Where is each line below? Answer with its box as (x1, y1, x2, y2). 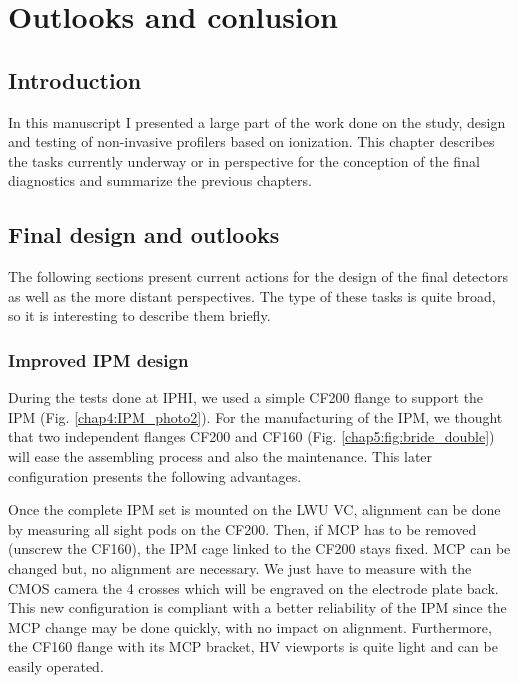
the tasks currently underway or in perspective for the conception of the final (8, 150, 480, 171)
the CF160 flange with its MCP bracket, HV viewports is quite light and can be (8, 636, 498, 657)
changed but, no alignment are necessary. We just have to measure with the (8, 557, 472, 578)
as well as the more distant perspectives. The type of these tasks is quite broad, (8, 285, 496, 306)
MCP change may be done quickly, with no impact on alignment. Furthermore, (8, 616, 492, 637)
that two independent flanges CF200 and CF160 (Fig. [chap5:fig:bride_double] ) (8, 426, 495, 447)
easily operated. (8, 655, 104, 676)
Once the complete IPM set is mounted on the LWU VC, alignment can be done (8, 499, 501, 520)
